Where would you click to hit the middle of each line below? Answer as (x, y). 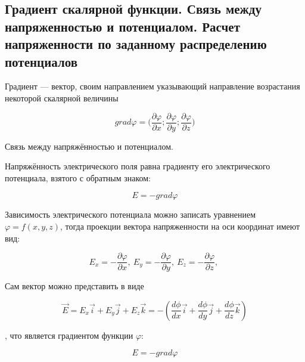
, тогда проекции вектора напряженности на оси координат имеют (180, 226)
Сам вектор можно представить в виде (74, 286)
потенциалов (41, 61)
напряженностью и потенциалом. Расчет (122, 26)
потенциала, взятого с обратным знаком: (78, 177)
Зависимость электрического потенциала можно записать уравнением (130, 214)
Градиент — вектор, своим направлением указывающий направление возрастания (152, 86)
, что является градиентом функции (69, 335)
